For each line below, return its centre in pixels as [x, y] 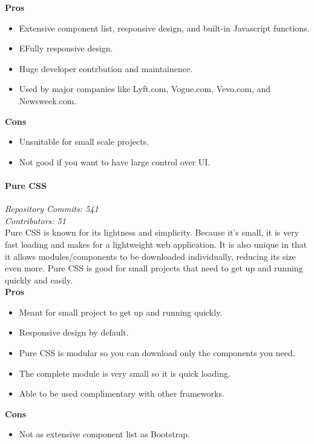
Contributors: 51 [35, 220]
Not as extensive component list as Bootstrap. [104, 434]
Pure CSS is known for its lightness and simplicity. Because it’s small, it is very [152, 232]
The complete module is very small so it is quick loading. [125, 373]
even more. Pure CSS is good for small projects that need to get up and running [154, 268]
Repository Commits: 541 [52, 209]
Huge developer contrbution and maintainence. [106, 68]
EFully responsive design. [66, 48]
